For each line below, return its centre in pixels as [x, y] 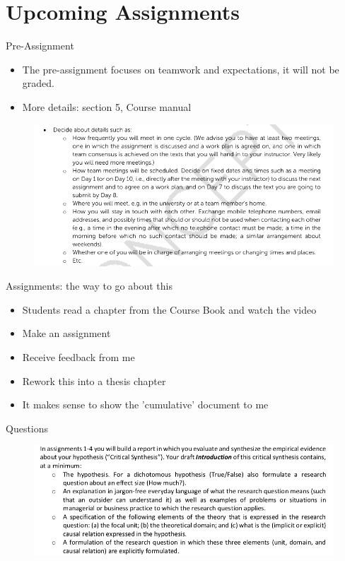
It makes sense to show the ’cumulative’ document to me [145, 404]
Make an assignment [66, 333]
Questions [27, 428]
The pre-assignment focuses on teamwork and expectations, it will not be [181, 69]
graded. [38, 83]
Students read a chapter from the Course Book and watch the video [169, 309]
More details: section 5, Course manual [107, 106]
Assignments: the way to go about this [89, 286]
